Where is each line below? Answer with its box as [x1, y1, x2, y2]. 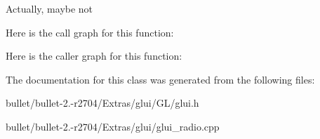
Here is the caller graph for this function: [6, 48, 182, 63]
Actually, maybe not [6, 1, 93, 15]
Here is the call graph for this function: [6, 25, 174, 39]
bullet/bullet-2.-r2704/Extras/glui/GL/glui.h [6, 95, 199, 110]
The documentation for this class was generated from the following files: [6, 72, 315, 86]
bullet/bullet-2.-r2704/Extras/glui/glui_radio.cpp [6, 119, 220, 133]
